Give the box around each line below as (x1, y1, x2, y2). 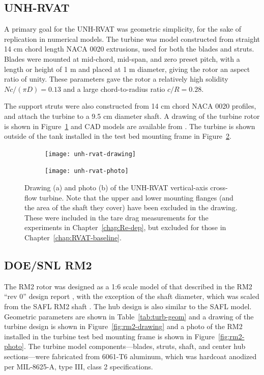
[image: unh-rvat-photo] (45, 167, 129, 175)
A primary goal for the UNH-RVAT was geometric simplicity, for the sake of (4, 23, 242, 34)
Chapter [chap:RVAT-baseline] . (24, 232, 122, 243)
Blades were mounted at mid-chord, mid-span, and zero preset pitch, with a (4, 53, 240, 64)
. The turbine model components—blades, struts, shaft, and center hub (23, 341, 246, 352)
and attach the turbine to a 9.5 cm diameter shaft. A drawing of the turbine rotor (4, 110, 260, 121)
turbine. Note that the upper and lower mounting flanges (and (39, 192, 233, 203)
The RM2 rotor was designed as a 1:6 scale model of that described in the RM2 (4, 281, 252, 291)
